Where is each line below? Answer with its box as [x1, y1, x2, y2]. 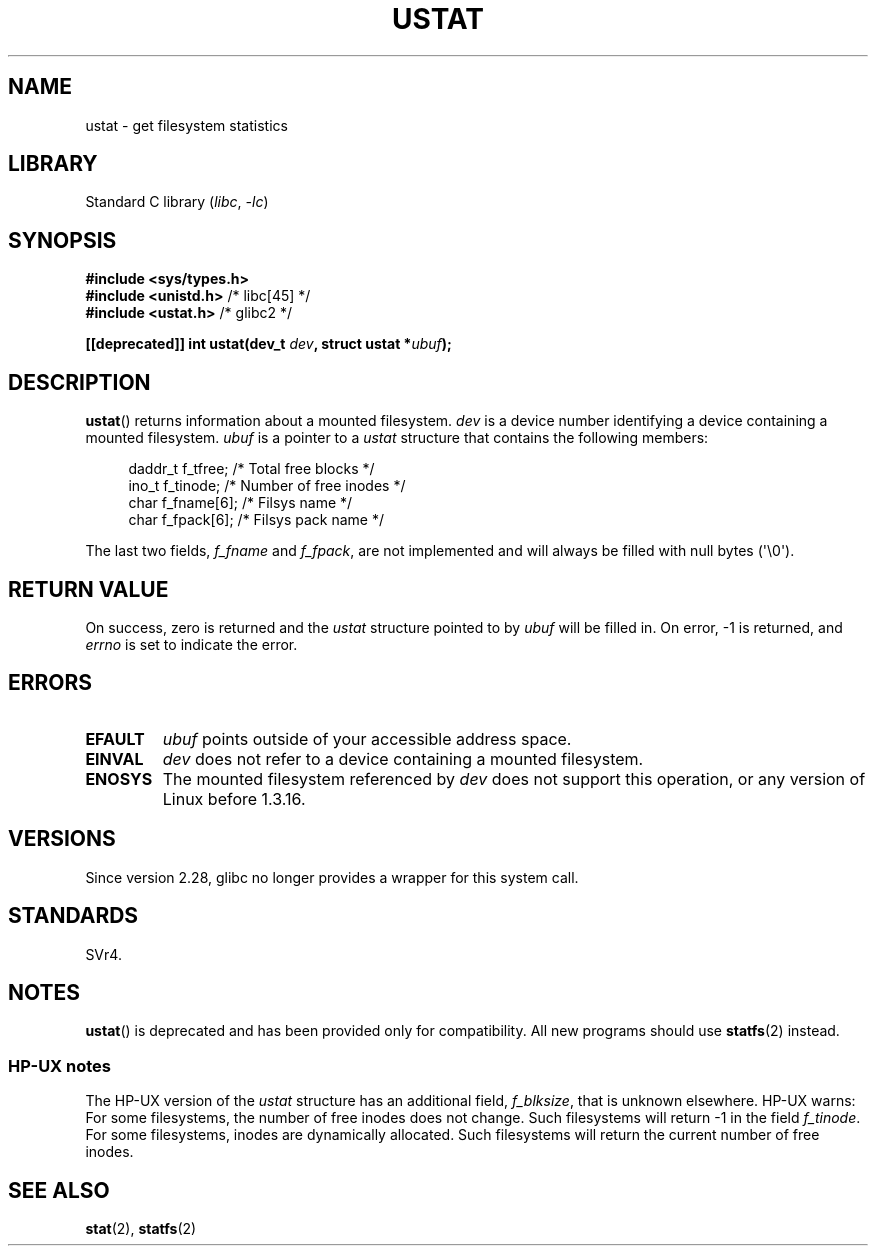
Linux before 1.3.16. [162, 788, 306, 809]
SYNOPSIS [8, 227, 117, 253]
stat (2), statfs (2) [85, 1219, 197, 1237]
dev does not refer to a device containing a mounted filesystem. [162, 748, 644, 769]
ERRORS [8, 670, 93, 696]
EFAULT [85, 728, 145, 749]
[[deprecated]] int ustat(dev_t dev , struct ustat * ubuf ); [85, 335, 452, 353]
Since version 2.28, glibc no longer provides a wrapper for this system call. [85, 868, 579, 886]
